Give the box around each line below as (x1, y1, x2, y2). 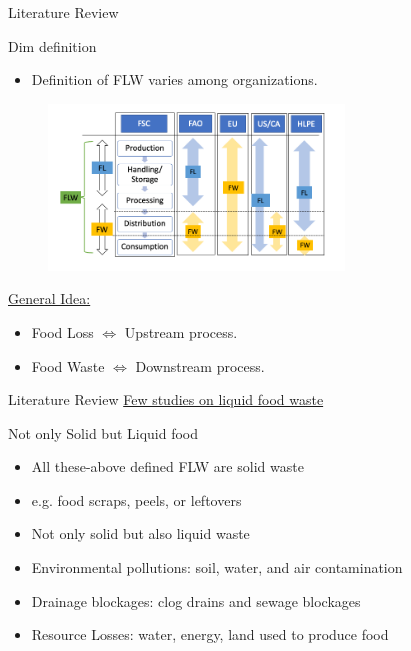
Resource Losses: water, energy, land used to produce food (31, 624, 389, 645)
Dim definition (8, 35, 97, 56)
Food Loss (31, 321, 94, 342)
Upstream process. (124, 321, 238, 342)
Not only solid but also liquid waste (31, 523, 250, 544)
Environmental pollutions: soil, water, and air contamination (31, 557, 403, 578)
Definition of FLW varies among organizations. (31, 69, 318, 90)
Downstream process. (135, 355, 265, 376)
